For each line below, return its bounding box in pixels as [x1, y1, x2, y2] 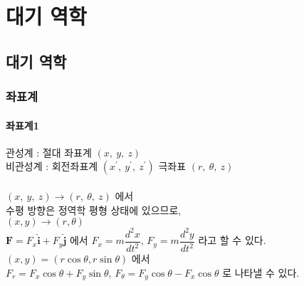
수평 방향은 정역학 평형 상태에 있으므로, [6, 202, 182, 217]
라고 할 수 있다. [198, 233, 266, 248]
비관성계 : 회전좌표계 [6, 159, 98, 174]
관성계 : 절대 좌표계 [6, 144, 92, 159]
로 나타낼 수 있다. [222, 265, 300, 280]
